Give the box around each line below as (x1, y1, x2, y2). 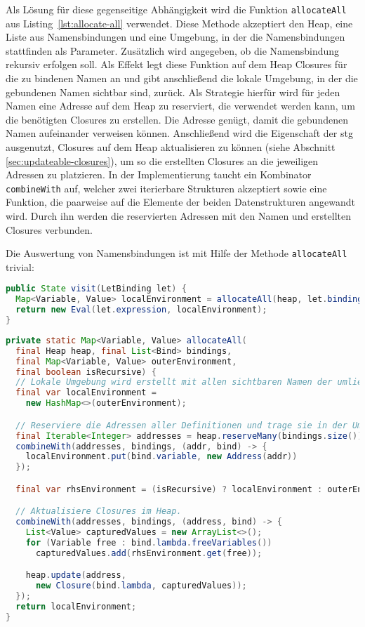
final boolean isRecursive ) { (15, 367, 157, 377)
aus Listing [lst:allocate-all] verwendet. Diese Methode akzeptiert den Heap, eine (6, 15, 353, 30)
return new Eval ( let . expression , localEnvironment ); (15, 305, 267, 315)
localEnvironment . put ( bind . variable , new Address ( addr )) (25, 451, 298, 462)
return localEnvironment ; (15, 601, 137, 612)
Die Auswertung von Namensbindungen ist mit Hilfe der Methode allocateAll (6, 246, 347, 260)
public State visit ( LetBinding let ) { (6, 284, 187, 294)
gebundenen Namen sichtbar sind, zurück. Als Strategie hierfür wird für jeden (6, 84, 340, 99)
